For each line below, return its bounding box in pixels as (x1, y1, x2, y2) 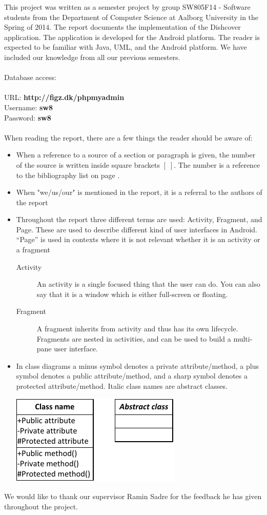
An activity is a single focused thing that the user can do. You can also (36, 279, 260, 289)
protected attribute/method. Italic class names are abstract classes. (16, 381, 228, 391)
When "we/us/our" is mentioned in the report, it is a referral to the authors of (16, 187, 262, 197)
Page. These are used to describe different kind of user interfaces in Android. (16, 224, 257, 234)
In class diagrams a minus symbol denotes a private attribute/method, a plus (16, 360, 259, 371)
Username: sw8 (4, 102, 53, 112)
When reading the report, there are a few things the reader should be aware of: (4, 132, 253, 143)
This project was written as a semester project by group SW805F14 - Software (4, 2, 251, 12)
